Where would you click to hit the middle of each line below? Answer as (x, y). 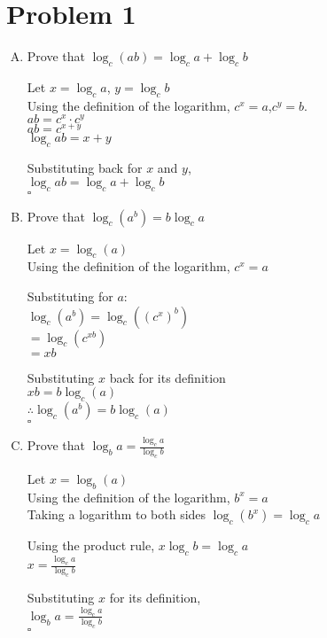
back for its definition (167, 377)
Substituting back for (85, 168)
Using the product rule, (91, 545)
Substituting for (70, 296)
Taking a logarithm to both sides (117, 514)
